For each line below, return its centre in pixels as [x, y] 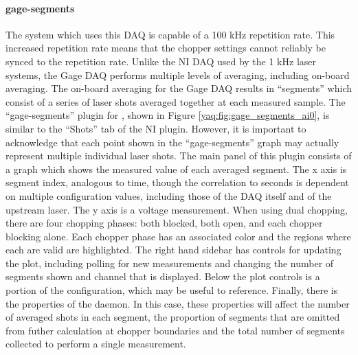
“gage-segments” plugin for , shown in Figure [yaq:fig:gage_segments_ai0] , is [168, 115]
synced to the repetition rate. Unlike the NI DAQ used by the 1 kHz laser [161, 61]
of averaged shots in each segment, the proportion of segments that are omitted [173, 317]
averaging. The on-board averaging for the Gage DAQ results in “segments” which [179, 88]
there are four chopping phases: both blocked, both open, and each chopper [164, 223]
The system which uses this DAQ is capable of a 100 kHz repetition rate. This [170, 34]
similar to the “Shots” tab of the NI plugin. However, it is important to [156, 128]
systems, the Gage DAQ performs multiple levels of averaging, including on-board [178, 75]
